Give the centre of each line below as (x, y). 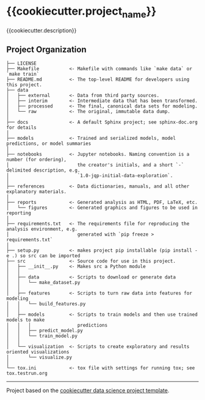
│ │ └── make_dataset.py (43, 283)
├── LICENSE (21, 64)
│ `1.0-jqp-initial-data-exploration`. (90, 176)
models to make (26, 320)
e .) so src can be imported (43, 256)
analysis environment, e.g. (42, 229)
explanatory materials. (37, 192)
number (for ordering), (37, 160)
